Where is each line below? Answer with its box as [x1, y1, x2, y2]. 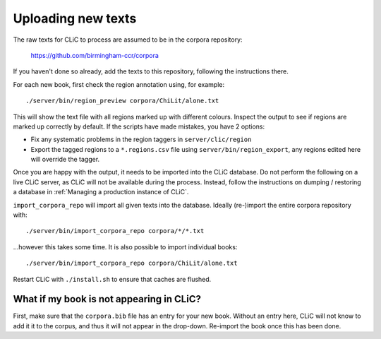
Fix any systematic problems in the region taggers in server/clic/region [30, 135, 252, 144]
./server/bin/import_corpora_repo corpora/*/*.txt [25, 227, 205, 235]
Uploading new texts [13, 11, 137, 26]
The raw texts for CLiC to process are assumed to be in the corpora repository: [13, 35, 243, 44]
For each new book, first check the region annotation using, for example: [13, 80, 225, 88]
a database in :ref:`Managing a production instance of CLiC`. [13, 188, 189, 196]
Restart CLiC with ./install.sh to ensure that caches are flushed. [13, 275, 212, 283]
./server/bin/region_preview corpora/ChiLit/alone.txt [25, 97, 219, 105]
